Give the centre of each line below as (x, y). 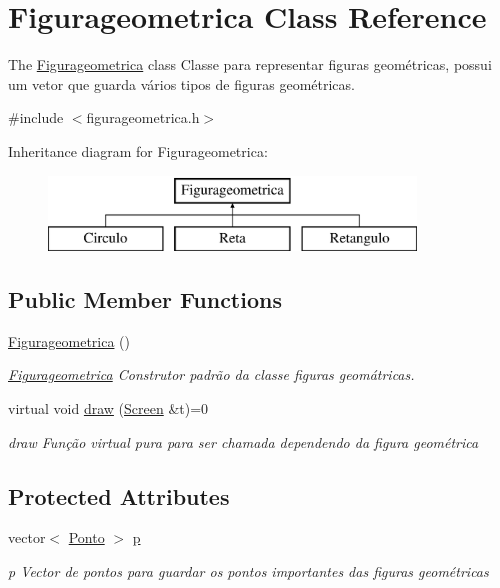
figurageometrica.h (143, 117)
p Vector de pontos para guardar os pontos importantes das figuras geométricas (248, 571)
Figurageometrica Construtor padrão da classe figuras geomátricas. (211, 374)
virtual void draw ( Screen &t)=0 (108, 408)
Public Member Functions (145, 299)
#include (36, 117)
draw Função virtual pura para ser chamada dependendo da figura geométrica (243, 441)
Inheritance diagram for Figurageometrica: (138, 150)
